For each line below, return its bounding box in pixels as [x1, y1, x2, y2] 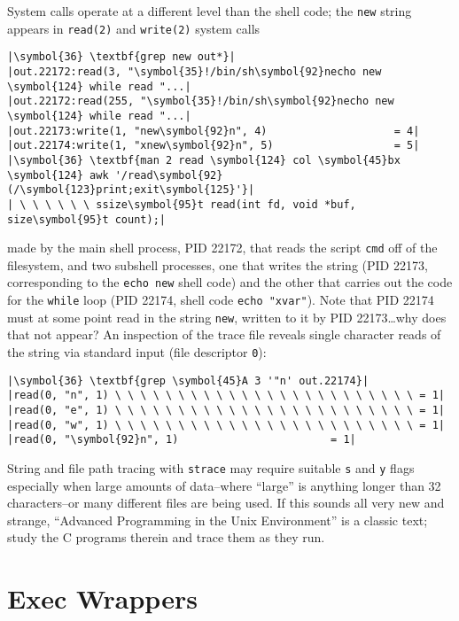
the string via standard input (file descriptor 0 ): [7, 343, 267, 361]
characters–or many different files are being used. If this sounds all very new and [7, 493, 445, 512]
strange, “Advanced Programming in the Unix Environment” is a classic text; [7, 510, 428, 529]
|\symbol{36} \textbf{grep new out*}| [7, 50, 236, 64]
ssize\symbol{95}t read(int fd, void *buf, [96, 198, 356, 211]
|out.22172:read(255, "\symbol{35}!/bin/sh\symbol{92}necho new [7, 95, 394, 108]
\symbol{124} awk [7, 168, 109, 182]
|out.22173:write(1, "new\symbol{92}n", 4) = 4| [7, 124, 420, 137]
